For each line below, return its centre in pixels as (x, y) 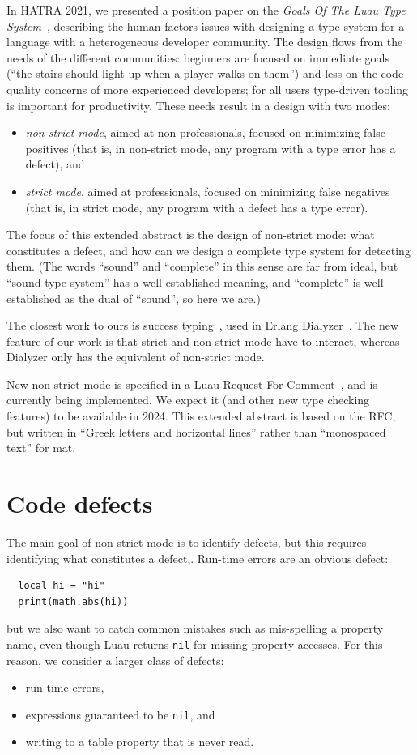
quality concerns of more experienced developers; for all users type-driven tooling (208, 89)
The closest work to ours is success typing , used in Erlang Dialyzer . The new (203, 325)
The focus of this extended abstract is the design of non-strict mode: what (191, 235)
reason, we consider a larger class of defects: (115, 660)
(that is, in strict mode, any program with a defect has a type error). (197, 207)
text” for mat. (41, 448)
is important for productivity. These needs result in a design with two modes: (198, 105)
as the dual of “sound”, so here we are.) (162, 298)
